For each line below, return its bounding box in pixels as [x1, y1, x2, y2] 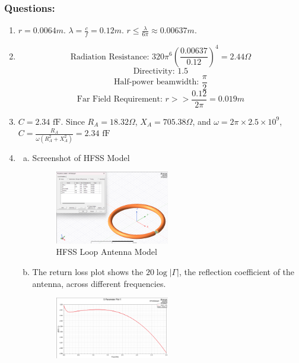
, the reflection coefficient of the [179, 265, 295, 277]
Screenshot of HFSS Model [32, 151, 130, 163]
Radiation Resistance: [70, 52, 149, 61]
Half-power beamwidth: [114, 78, 199, 87]
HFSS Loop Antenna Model [56, 245, 157, 258]
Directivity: [133, 67, 175, 75]
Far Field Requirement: [77, 95, 163, 104]
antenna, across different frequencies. [32, 277, 166, 289]
